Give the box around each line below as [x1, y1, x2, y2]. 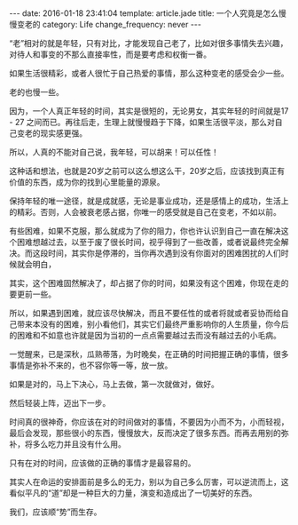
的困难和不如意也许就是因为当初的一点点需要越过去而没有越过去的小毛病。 [9, 330, 281, 340]
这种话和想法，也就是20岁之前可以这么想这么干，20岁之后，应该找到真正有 [9, 166, 286, 176]
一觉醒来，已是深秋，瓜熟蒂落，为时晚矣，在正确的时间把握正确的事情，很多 [9, 349, 289, 359]
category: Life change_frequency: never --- [42, 20, 202, 29]
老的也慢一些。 [9, 87, 64, 97]
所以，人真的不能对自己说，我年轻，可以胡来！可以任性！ [9, 147, 219, 157]
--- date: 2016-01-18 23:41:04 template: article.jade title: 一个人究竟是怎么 [9, 8, 279, 19]
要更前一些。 [9, 289, 56, 299]
